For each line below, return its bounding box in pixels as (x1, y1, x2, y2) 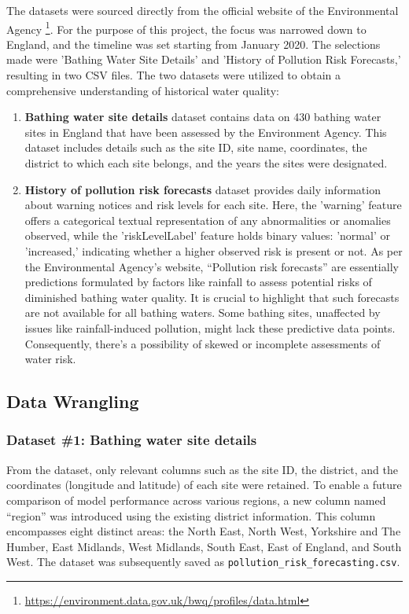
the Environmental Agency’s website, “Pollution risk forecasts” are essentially (24, 258, 399, 274)
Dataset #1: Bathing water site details (6, 430, 257, 450)
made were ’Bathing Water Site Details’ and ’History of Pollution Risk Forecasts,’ (6, 51, 401, 68)
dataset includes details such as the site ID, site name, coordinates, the (24, 139, 367, 156)
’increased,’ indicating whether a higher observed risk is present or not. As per (24, 242, 403, 259)
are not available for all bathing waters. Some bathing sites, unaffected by (24, 304, 381, 321)
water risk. (24, 351, 76, 367)
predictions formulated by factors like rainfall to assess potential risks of (24, 274, 372, 290)
